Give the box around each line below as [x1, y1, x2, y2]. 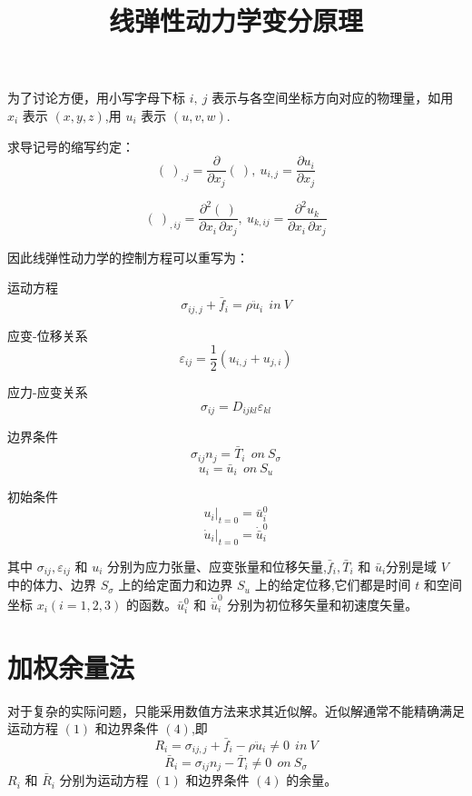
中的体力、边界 [7, 575, 96, 594]
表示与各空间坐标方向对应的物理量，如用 [211, 88, 454, 107]
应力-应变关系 [7, 383, 88, 402]
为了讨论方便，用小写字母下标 [7, 88, 185, 107]
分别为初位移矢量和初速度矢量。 [227, 594, 418, 613]
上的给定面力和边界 [118, 575, 233, 594]
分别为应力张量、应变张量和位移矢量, [107, 556, 327, 575]
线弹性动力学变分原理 [108, 2, 363, 39]
